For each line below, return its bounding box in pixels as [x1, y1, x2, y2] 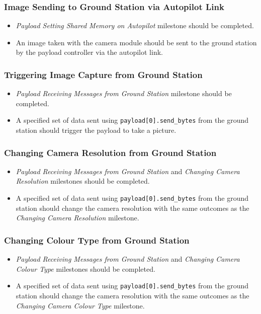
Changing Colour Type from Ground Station [4, 233, 190, 246]
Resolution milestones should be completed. [16, 176, 150, 186]
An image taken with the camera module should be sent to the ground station [16, 37, 257, 47]
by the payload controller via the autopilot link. [16, 47, 163, 57]
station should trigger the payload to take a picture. [16, 125, 177, 135]
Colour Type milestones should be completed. [16, 263, 155, 274]
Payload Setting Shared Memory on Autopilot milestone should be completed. [16, 20, 254, 31]
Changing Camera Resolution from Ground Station [4, 146, 217, 159]
